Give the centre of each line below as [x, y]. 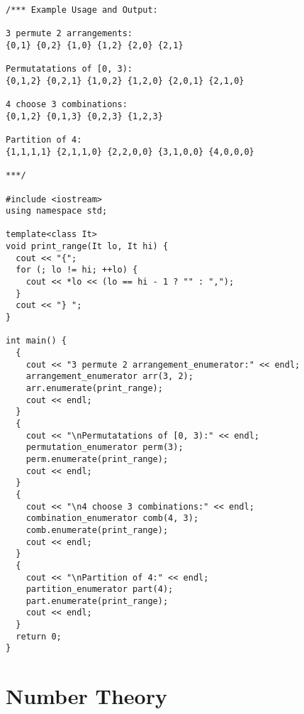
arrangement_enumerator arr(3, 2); [109, 377]
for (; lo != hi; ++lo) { [77, 270]
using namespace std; [57, 211]
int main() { [36, 341]
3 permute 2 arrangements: [69, 34]
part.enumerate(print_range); [97, 601]
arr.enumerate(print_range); [94, 388]
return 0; [39, 636]
